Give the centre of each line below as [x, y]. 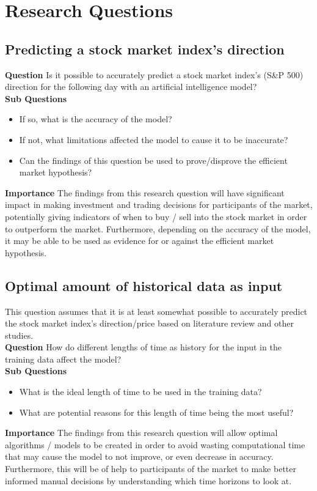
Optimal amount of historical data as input [144, 285]
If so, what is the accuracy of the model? [96, 119]
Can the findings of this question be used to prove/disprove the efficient [153, 160]
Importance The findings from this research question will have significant [145, 192]
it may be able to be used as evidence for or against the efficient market [140, 241]
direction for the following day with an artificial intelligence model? [131, 87]
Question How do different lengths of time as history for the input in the [143, 347]
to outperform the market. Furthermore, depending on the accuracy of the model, [158, 228]
